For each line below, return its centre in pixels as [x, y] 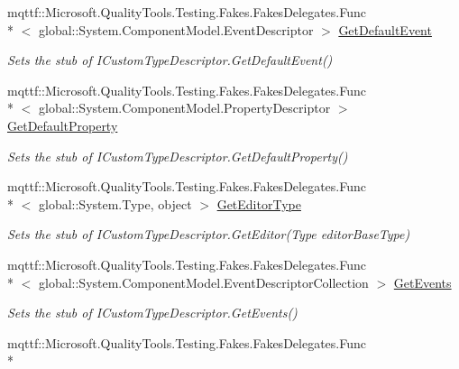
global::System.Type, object [115, 203]
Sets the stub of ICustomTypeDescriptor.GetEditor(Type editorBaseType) [209, 234]
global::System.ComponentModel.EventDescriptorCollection [203, 282]
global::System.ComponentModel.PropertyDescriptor [184, 108]
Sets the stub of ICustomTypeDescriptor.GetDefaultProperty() [178, 156]
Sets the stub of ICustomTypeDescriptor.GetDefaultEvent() [170, 60]
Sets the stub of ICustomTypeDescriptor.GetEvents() [152, 313]
